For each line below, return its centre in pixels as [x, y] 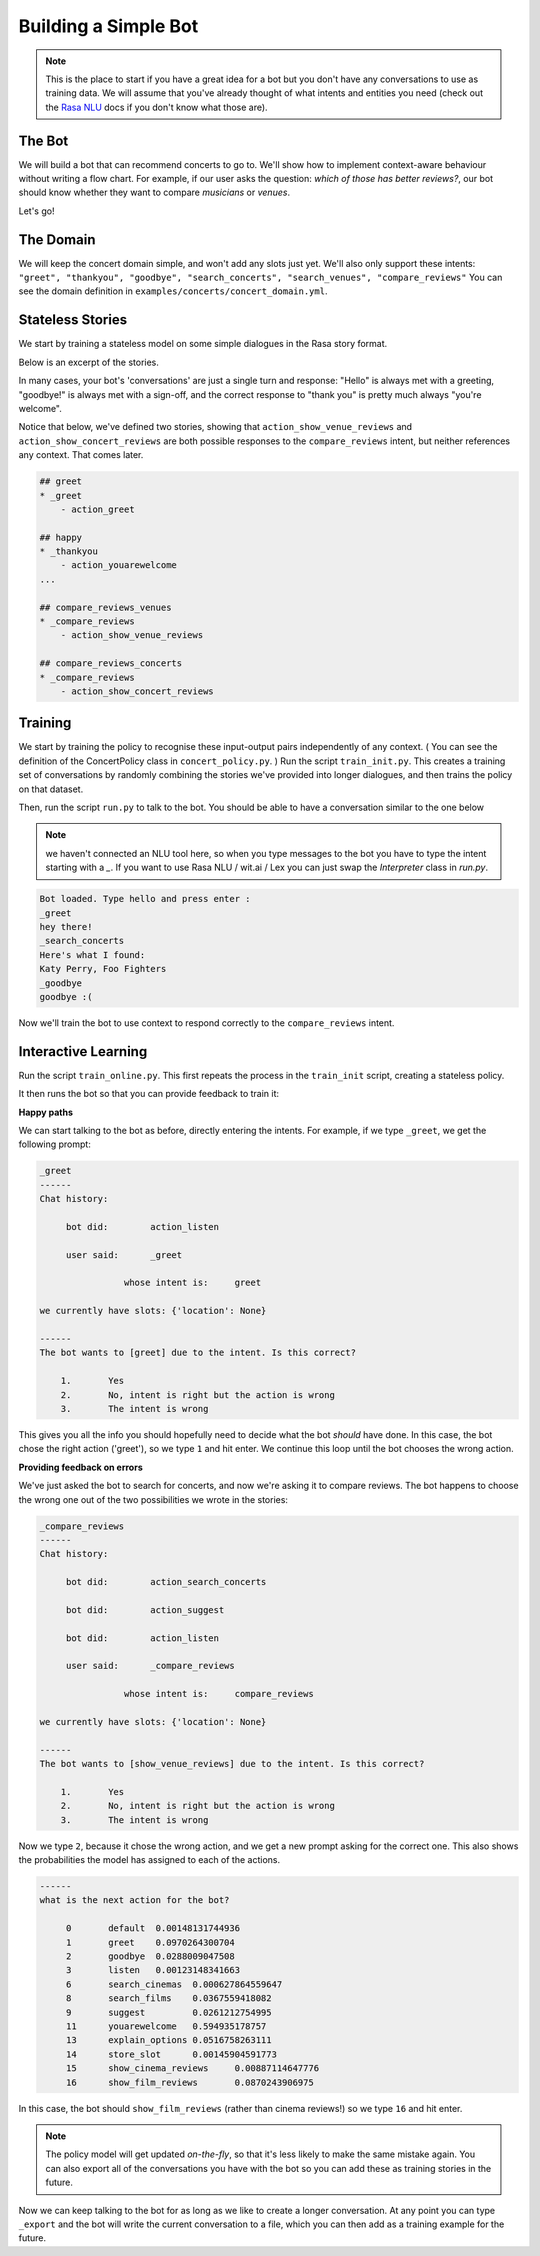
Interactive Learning [83, 1051]
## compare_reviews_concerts [111, 663]
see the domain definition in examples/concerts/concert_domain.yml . [173, 291]
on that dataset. [51, 789]
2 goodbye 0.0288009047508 [150, 1956]
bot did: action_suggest [145, 1609]
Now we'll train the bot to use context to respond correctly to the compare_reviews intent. [206, 1022]
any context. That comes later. [81, 455]
